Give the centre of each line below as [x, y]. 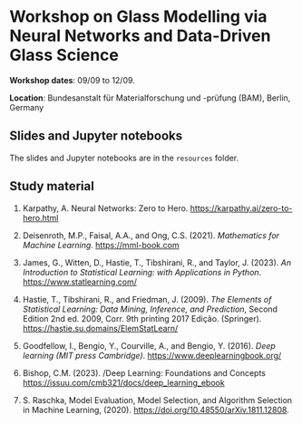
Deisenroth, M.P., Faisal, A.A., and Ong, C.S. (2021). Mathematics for [151, 235]
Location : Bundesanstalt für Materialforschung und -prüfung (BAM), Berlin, [150, 98]
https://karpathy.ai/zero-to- [241, 208]
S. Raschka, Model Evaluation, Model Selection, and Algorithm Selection [157, 400]
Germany [27, 107]
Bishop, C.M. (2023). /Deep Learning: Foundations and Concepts [144, 372]
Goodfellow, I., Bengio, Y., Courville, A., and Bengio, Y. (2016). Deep [149, 345]
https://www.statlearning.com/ [80, 282]
